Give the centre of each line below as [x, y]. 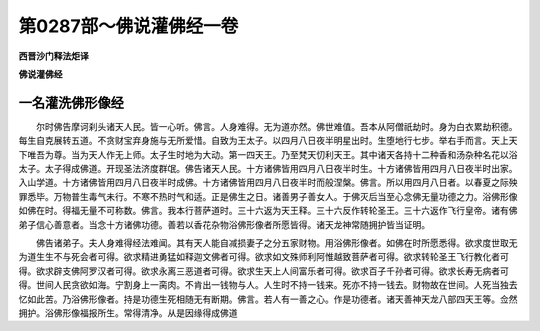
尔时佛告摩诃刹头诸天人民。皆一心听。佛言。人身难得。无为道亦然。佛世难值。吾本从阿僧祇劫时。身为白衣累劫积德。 [276, 126]
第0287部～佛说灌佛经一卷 [128, 26]
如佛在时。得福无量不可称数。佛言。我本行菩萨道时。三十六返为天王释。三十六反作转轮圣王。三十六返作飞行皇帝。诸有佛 [268, 211]
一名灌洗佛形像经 [71, 102]
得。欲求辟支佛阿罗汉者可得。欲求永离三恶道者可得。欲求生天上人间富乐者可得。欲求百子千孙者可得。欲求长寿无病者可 [263, 271]
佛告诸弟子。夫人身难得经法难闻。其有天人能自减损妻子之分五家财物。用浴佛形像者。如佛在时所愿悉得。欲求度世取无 [276, 242]
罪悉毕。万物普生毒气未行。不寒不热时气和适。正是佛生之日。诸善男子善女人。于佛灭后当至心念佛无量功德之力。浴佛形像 [268, 196]
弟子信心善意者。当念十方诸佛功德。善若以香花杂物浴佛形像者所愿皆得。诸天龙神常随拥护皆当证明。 [224, 224]
